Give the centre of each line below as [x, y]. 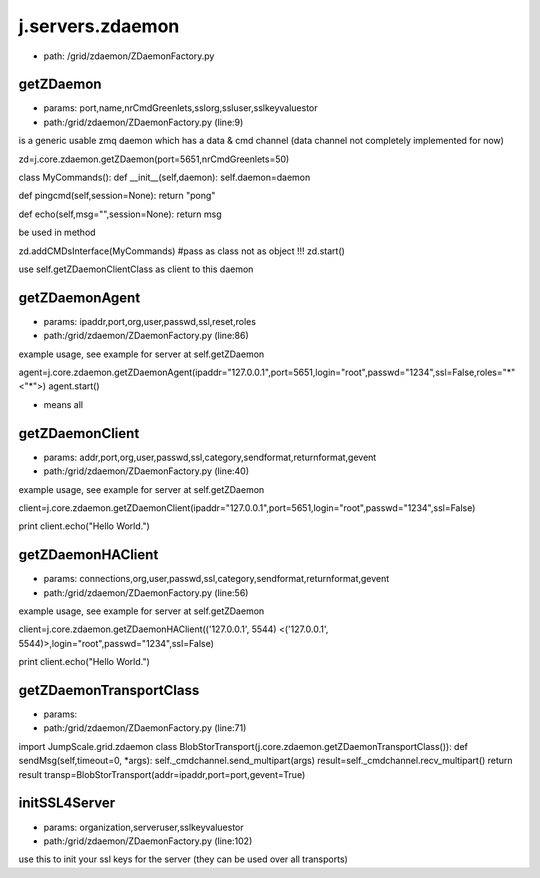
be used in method [57, 232]
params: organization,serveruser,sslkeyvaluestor [143, 827]
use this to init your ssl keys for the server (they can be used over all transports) [183, 859]
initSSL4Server [67, 803]
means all [63, 404]
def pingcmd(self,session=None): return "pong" [117, 196]
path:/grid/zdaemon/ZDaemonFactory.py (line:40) [146, 471]
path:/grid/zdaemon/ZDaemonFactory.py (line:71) [145, 728]
